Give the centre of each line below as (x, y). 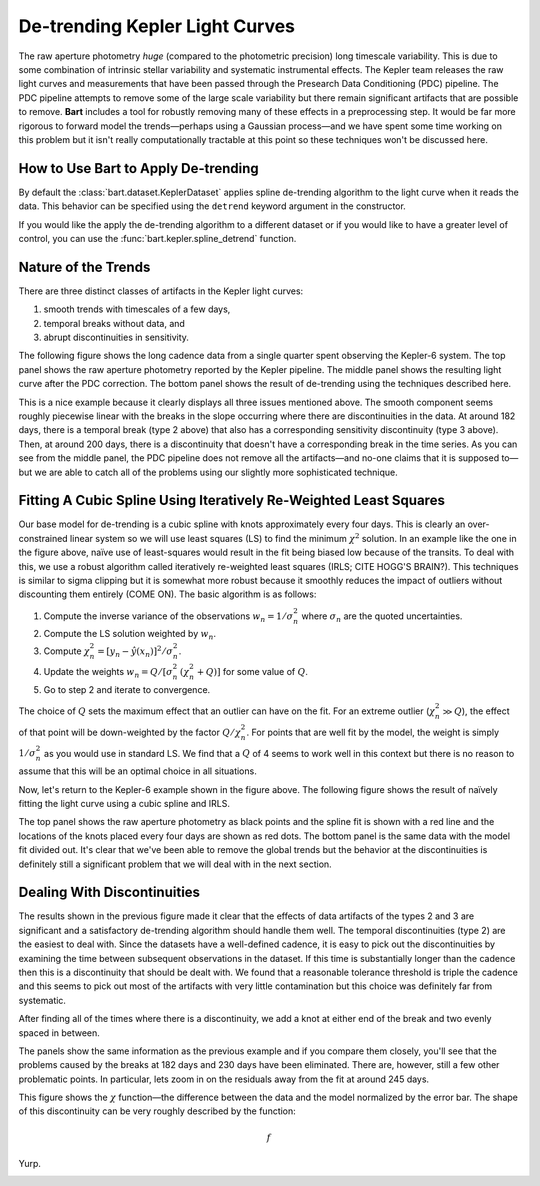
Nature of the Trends (84, 266)
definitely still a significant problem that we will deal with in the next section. (175, 864)
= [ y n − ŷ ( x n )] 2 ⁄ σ (135, 651)
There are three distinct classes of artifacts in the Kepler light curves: (161, 291)
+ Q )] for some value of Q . (252, 672)
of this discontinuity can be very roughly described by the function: (157, 1111)
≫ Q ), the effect (476, 711)
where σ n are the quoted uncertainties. (382, 617)
